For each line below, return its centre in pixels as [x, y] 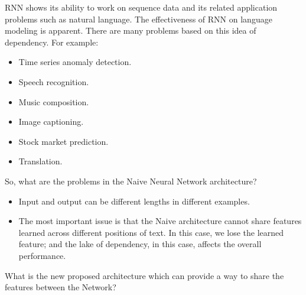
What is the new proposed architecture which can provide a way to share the [144, 275]
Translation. [40, 161]
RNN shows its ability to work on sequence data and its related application [141, 7]
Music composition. [54, 101]
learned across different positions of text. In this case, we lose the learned [151, 232]
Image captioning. [51, 121]
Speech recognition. [54, 81]
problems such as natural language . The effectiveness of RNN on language [139, 19]
